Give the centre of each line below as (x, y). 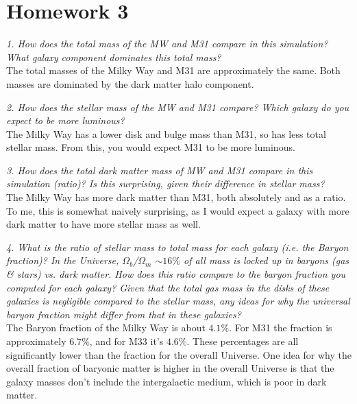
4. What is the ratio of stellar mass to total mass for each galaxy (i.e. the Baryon (177, 247)
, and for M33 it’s (126, 341)
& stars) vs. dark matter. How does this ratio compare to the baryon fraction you (176, 274)
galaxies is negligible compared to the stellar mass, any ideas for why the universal (178, 301)
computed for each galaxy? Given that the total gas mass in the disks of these (168, 287)
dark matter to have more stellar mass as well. (103, 224)
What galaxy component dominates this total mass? (114, 57)
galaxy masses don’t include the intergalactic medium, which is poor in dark (167, 381)
